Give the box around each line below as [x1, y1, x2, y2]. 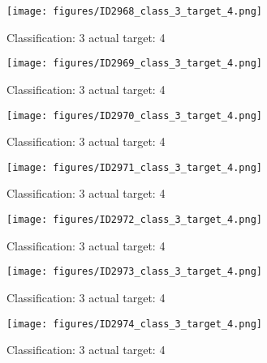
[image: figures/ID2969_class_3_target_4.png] [6, 58, 262, 70]
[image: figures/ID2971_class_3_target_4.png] [6, 161, 262, 173]
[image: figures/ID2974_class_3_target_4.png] [6, 318, 262, 330]
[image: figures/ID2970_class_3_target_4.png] [6, 109, 262, 122]
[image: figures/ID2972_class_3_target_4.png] [6, 214, 262, 225]
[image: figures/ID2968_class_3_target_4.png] [6, 6, 262, 17]
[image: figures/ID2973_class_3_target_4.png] [6, 266, 262, 278]
